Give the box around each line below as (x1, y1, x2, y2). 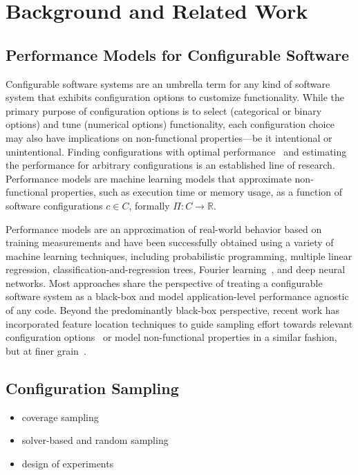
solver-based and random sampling (21, 433, 169, 447)
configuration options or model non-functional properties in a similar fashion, (6, 330, 337, 344)
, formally (129, 198, 170, 212)
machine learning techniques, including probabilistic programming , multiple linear (6, 248, 352, 263)
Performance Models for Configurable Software (6, 44, 350, 65)
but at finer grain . (6, 343, 86, 357)
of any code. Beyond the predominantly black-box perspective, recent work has (6, 303, 340, 317)
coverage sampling (21, 409, 99, 424)
